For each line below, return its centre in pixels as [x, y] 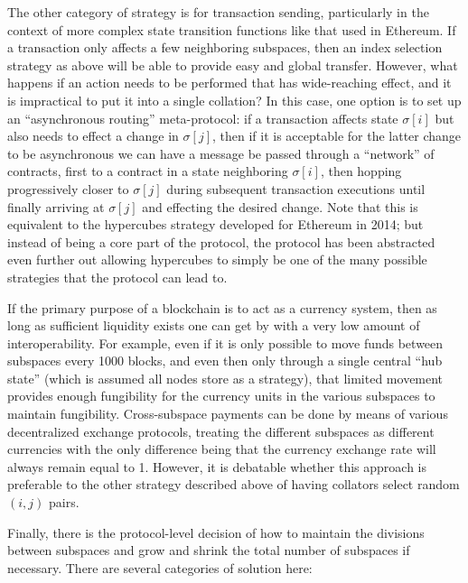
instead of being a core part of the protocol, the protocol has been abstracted [221, 241]
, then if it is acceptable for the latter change [337, 136]
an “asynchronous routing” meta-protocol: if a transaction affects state [203, 118]
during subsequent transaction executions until [296, 188]
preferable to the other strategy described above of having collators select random [234, 484]
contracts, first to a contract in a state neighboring [148, 171]
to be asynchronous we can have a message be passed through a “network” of [221, 153]
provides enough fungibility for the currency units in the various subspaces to [221, 396]
